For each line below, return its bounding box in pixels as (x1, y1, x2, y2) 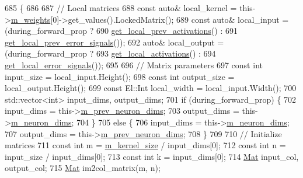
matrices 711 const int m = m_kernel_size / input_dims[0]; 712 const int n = (5, 139, 286, 151)
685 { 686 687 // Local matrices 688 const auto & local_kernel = (5, 2, 237, 13)
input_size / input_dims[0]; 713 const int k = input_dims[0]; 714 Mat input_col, (5, 150, 299, 162)
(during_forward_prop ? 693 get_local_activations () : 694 (5, 47, 216, 60)
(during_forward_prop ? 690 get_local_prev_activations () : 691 (5, 25, 238, 37)
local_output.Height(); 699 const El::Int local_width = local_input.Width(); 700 (5, 82, 297, 94)
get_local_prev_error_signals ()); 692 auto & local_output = (5, 36, 224, 48)
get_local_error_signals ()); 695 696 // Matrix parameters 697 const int (5, 58, 263, 71)
